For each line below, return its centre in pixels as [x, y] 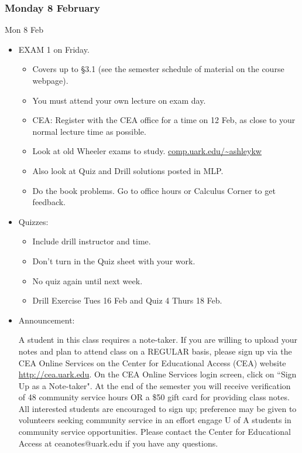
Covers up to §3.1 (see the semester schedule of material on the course [158, 69]
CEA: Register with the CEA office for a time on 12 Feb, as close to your [164, 120]
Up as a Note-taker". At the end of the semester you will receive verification [155, 385]
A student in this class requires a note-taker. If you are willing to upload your [158, 340]
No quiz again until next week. [87, 280]
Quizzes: [33, 221]
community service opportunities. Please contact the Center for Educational [155, 432]
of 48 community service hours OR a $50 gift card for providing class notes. [154, 397]
